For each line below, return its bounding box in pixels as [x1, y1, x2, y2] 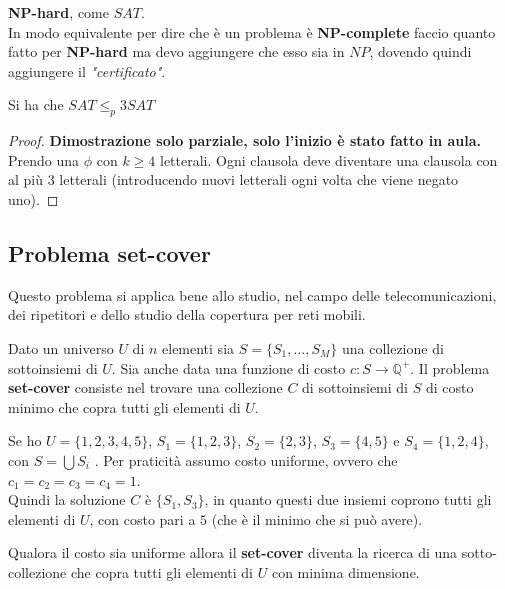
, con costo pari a [89, 508, 196, 529]
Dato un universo [8, 337, 114, 358]
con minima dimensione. [271, 561, 420, 582]
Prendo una [8, 149, 80, 170]
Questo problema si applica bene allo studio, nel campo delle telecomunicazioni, [8, 284, 497, 305]
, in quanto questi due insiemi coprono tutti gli [204, 489, 492, 510]
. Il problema [410, 357, 490, 378]
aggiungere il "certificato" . [8, 60, 166, 81]
